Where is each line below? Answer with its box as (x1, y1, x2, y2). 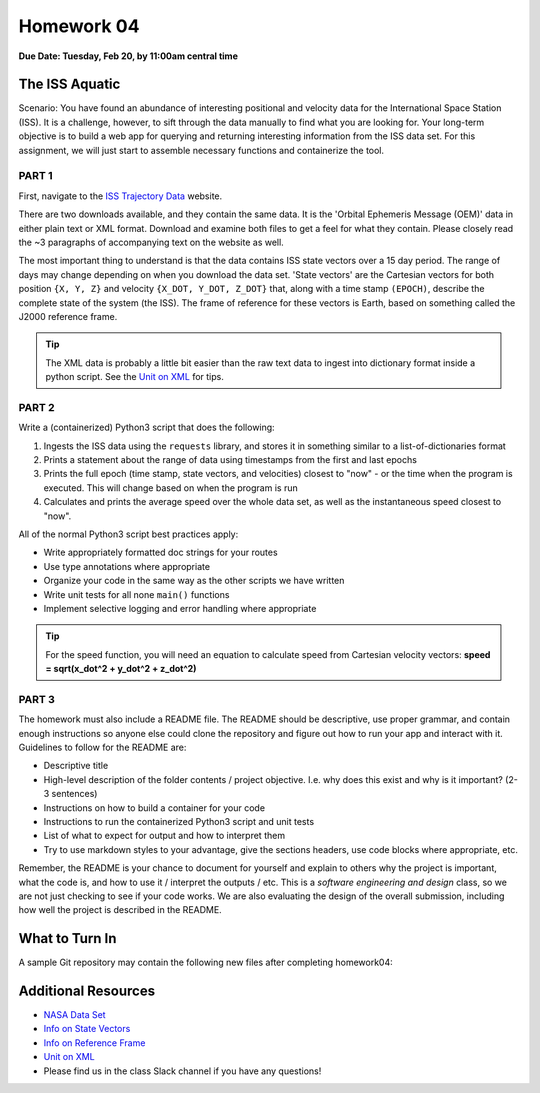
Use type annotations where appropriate (43, 560, 210, 572)
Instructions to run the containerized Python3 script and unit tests (43, 815, 315, 827)
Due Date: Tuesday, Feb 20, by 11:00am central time (18, 50, 239, 62)
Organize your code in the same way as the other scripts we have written (43, 575, 345, 587)
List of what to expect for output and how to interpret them (43, 830, 285, 842)
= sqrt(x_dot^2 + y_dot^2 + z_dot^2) (45, 663, 197, 675)
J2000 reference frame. (18, 310, 118, 322)
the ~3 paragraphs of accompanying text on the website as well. (18, 236, 284, 248)
